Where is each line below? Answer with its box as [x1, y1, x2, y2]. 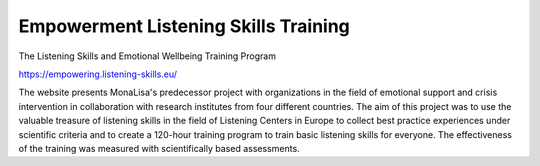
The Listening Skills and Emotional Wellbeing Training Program [18, 50, 277, 62]
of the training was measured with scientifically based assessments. [18, 142, 300, 154]
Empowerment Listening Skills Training [18, 15, 350, 37]
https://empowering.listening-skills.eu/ [18, 68, 178, 80]
